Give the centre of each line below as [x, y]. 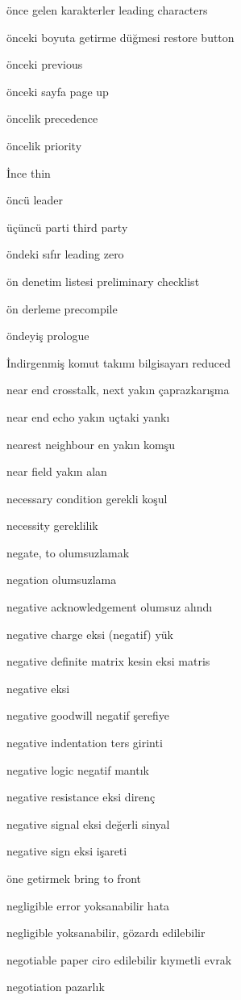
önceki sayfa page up [58, 91]
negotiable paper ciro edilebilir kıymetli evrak [119, 959]
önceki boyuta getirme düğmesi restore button [120, 37]
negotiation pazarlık [56, 987]
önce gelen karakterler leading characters [107, 10]
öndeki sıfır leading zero [65, 254]
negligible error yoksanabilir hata [88, 905]
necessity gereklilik [52, 525]
